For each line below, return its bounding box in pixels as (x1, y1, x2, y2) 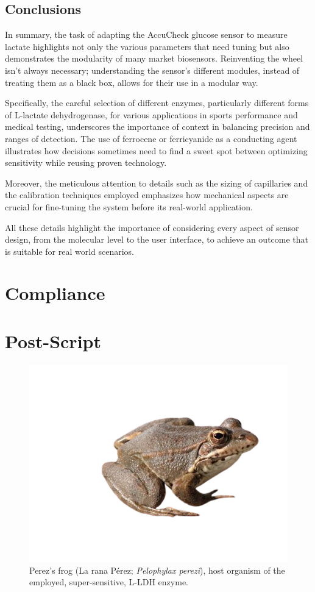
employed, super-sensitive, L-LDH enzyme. (29, 576, 188, 588)
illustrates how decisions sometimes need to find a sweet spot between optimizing (5, 144, 308, 157)
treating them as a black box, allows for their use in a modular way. (5, 76, 258, 88)
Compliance (5, 280, 105, 305)
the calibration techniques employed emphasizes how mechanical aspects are (5, 188, 289, 201)
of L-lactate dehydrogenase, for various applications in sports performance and (5, 108, 298, 121)
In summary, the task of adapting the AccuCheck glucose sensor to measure (5, 28, 288, 41)
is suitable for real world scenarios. (5, 244, 135, 257)
